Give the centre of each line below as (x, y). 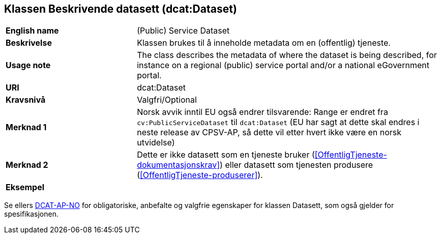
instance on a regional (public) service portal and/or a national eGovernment (283, 65)
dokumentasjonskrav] (179, 165)
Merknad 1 (26, 127)
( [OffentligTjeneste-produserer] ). (200, 175)
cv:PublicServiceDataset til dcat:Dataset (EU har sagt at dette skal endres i (278, 122)
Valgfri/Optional (167, 100)
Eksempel (25, 187)
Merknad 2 (27, 165)
